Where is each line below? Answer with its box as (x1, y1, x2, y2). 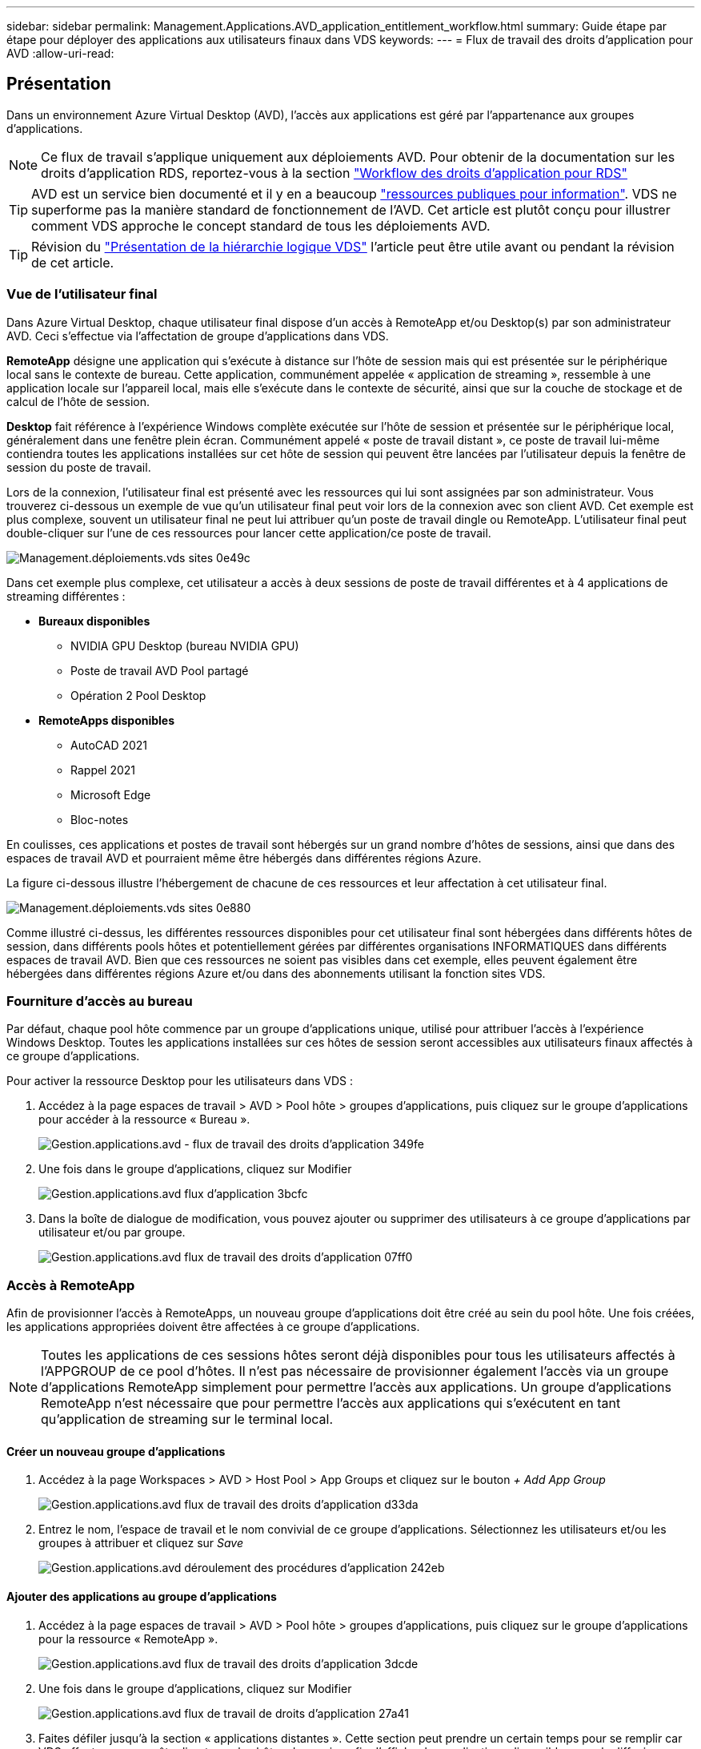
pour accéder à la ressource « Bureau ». (38, 1112, 250, 1127)
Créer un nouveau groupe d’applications (6, 1444, 226, 1458)
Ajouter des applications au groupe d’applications (6, 1589, 277, 1603)
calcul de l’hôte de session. (6, 394, 150, 408)
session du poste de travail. (6, 460, 151, 474)
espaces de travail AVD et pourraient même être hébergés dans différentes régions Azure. (6, 850, 482, 865)
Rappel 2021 (70, 762, 136, 777)
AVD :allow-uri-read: (6, 46, 114, 60)
